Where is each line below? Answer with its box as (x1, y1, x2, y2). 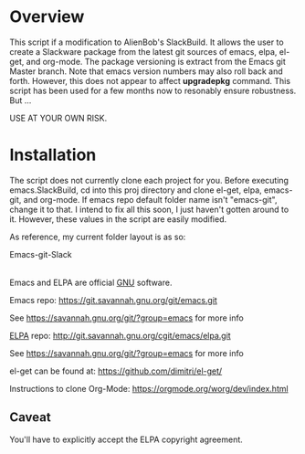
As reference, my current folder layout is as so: (9, 231, 186, 242)
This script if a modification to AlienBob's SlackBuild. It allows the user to (9, 37, 285, 48)
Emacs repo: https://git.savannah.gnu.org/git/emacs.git (9, 294, 217, 305)
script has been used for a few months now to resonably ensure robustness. (9, 85, 297, 96)
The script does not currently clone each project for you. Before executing (9, 174, 289, 185)
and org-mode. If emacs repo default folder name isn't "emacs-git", (23, 194, 278, 205)
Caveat (9, 409, 52, 426)
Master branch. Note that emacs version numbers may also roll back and (9, 66, 283, 77)
